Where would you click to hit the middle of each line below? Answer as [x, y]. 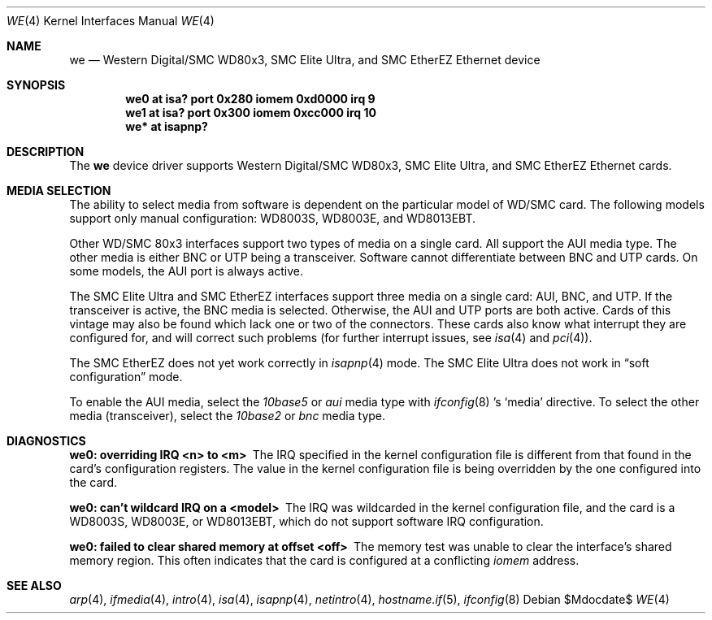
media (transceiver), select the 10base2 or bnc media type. [228, 416]
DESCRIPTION [46, 152]
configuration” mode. [126, 377]
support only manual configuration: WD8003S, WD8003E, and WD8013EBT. [273, 218]
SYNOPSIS [36, 85]
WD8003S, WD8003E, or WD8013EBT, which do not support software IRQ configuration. [306, 521]
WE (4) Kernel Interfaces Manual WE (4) [111, 21]
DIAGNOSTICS [46, 441]
